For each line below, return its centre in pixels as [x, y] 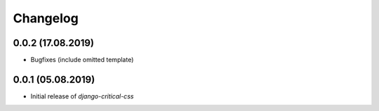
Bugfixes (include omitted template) [82, 60]
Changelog [46, 18]
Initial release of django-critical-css [82, 96]
